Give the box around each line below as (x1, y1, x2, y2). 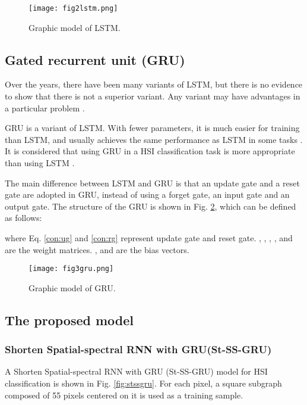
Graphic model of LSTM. (29, 21, 121, 33)
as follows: (5, 211, 42, 224)
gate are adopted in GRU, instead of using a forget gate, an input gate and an (5, 188, 290, 201)
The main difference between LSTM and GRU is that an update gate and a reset (5, 176, 300, 189)
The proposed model (5, 310, 134, 329)
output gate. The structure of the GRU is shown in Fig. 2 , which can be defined (5, 200, 296, 212)
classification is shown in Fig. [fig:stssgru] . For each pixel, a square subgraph (5, 377, 282, 390)
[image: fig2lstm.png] (29, 4, 118, 13)
